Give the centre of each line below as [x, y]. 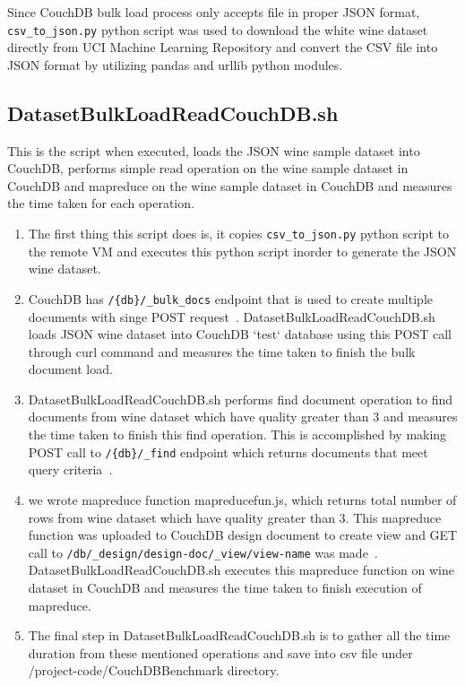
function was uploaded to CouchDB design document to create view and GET [243, 535]
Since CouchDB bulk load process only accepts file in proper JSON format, [214, 12]
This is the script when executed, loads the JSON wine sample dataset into [214, 150]
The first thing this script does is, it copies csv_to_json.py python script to [238, 234]
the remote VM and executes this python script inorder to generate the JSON [242, 251]
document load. [70, 369]
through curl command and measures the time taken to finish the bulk [222, 351]
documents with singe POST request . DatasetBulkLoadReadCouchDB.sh [232, 316]
